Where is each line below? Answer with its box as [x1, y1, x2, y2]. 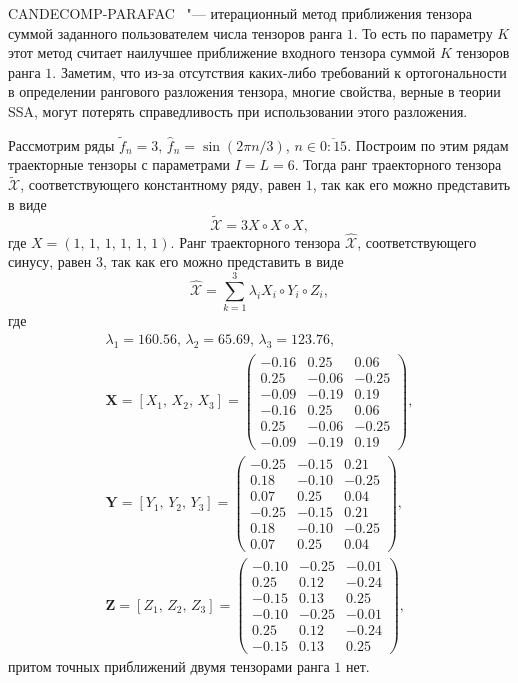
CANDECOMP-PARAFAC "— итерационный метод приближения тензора [8, 3, 472, 23]
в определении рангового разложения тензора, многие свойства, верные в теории [8, 81, 501, 102]
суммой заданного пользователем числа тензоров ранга [8, 22, 343, 43]
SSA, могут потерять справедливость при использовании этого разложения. [8, 100, 468, 121]
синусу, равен [8, 251, 92, 272]
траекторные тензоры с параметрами [8, 154, 231, 175]
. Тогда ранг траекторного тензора [294, 154, 502, 175]
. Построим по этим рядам [347, 134, 509, 155]
